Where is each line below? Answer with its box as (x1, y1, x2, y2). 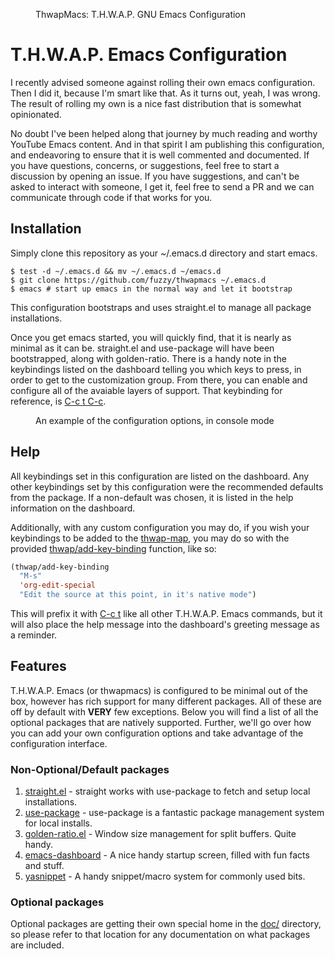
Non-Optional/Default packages (10, 762, 170, 776)
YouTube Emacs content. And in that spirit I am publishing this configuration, (10, 138, 325, 150)
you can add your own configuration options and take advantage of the (10, 727, 304, 739)
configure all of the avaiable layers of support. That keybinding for (10, 384, 283, 396)
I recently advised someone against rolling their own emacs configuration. (10, 76, 316, 88)
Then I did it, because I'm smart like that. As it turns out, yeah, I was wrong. (10, 87, 321, 99)
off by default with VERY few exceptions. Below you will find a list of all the (10, 705, 319, 718)
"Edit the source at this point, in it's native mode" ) (19, 590, 257, 600)
